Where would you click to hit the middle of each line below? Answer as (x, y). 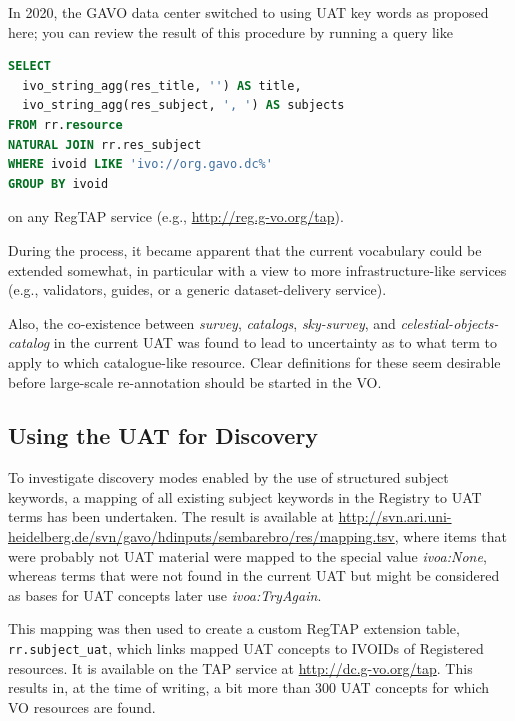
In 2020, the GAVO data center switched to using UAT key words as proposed (248, 12)
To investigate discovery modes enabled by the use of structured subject (228, 477)
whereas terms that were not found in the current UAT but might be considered (254, 575)
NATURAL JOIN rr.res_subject (105, 144)
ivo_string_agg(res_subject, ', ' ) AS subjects (183, 105)
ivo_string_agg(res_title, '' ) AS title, (162, 85)
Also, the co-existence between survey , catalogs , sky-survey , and (202, 322)
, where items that (450, 536)
